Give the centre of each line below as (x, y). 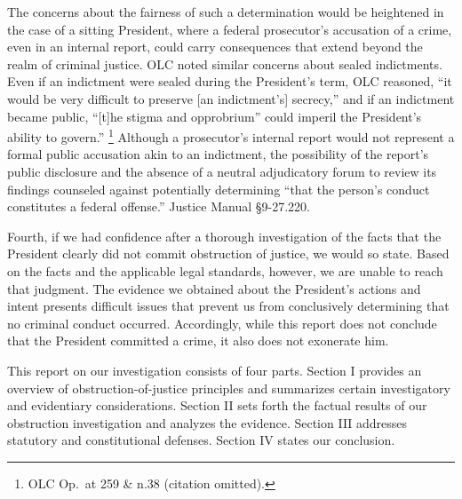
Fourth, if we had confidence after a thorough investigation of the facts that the (224, 236)
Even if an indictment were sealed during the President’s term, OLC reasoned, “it (230, 81)
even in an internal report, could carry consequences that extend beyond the (215, 47)
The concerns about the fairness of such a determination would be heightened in (226, 12)
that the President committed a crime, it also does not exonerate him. (198, 341)
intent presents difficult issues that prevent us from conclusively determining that (228, 306)
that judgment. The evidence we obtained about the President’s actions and (214, 288)
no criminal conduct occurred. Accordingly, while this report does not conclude (222, 323)
